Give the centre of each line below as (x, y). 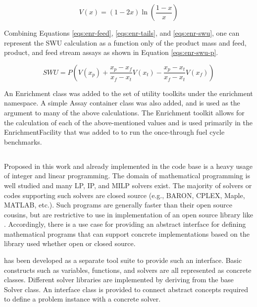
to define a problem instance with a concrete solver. (82, 299)
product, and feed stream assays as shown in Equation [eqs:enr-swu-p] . (111, 52)
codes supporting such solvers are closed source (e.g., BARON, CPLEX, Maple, (125, 195)
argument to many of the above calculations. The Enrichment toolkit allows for (124, 112)
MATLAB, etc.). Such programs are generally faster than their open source (118, 205)
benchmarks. (23, 141)
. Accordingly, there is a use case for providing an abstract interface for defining (125, 224)
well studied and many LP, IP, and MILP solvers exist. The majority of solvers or (128, 185)
